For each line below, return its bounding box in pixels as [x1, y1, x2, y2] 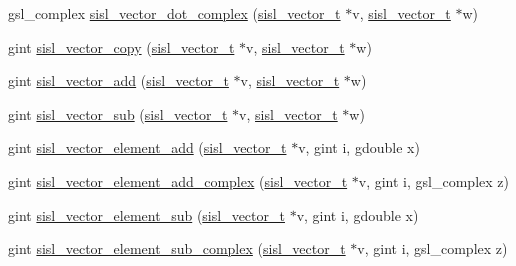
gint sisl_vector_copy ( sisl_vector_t [8, 36, 235, 57]
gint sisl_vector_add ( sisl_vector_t [8, 70, 229, 91]
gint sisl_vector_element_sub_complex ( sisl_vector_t [8, 238, 346, 259]
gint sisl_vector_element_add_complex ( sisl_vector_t [8, 170, 348, 191]
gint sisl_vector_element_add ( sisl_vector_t [8, 137, 287, 158]
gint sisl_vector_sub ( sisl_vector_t [8, 103, 228, 124]
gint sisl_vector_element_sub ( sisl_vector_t [8, 204, 285, 225]
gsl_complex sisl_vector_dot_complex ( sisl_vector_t [8, 3, 341, 23]
